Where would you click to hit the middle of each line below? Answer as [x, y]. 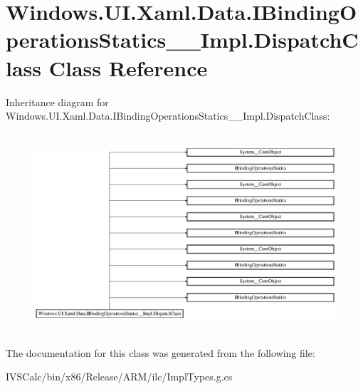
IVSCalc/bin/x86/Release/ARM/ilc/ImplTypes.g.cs [119, 377]
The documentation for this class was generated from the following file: [161, 352]
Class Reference [128, 67]
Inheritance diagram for [57, 102]
